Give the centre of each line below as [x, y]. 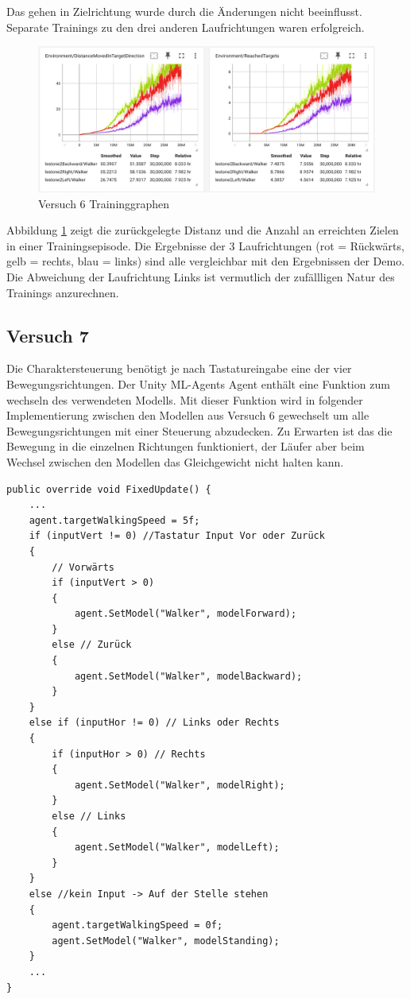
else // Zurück [92, 645]
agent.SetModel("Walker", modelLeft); [177, 848]
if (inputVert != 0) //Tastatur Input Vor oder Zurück [177, 536]
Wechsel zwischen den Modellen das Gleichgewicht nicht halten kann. [175, 461]
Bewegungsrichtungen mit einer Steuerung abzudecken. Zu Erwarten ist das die [199, 430]
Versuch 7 [48, 335]
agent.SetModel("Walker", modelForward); [186, 614]
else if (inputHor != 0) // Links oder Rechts [154, 723]
